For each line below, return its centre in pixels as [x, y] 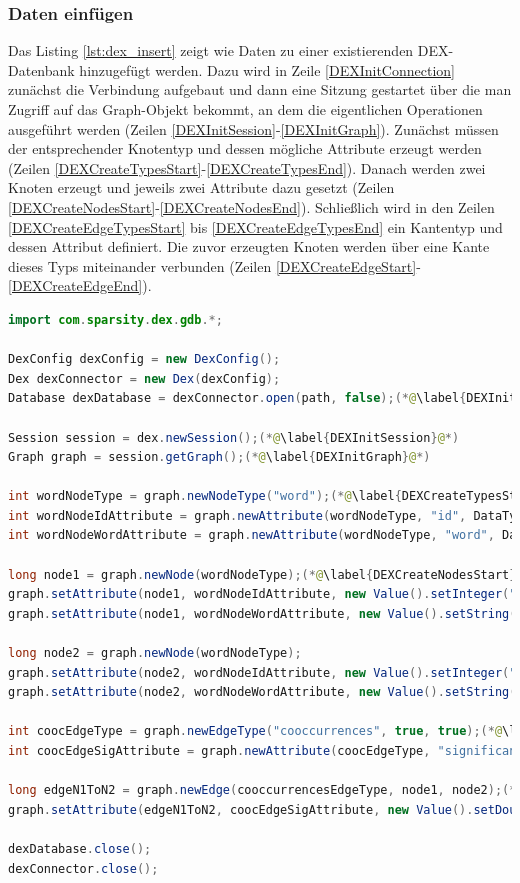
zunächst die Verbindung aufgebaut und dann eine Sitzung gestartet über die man [260, 89]
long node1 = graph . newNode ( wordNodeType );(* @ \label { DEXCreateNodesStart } [262, 574]
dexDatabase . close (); [80, 848]
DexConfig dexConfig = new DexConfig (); [144, 359]
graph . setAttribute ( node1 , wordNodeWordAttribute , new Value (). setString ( [262, 613]
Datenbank [41, 69]
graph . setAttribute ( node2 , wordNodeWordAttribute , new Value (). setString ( [262, 692]
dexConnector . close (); [83, 868]
